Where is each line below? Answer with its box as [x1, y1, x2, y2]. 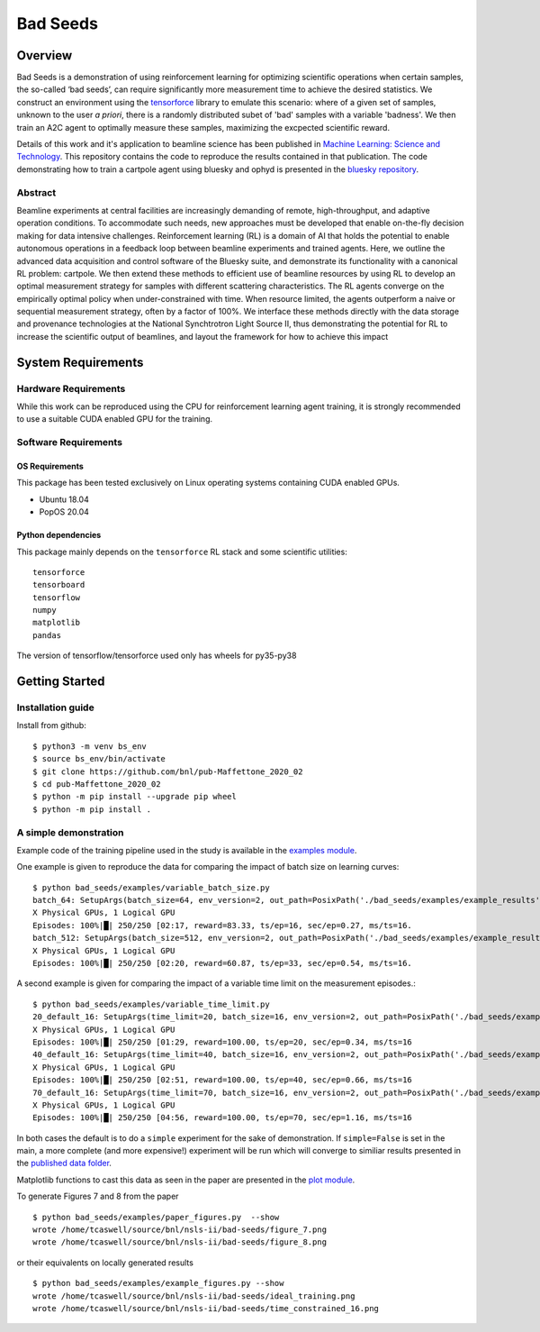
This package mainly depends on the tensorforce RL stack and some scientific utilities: [16, 546, 348, 557]
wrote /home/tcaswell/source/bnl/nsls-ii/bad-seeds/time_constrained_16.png [32, 1303, 380, 1313]
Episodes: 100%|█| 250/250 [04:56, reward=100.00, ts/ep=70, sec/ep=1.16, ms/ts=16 [32, 1113, 413, 1123]
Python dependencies [16, 530, 102, 541]
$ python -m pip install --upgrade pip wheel [32, 791, 238, 802]
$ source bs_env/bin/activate [32, 753, 166, 764]
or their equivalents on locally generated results [16, 1257, 193, 1268]
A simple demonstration [16, 826, 124, 838]
